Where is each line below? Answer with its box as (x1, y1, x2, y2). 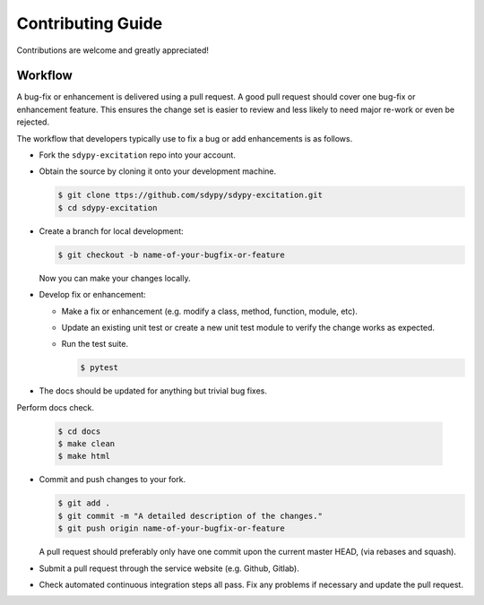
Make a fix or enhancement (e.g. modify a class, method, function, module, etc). (61, 306, 359, 316)
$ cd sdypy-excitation (57, 203, 158, 212)
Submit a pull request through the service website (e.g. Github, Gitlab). (39, 563, 299, 574)
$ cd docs (57, 426, 101, 436)
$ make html (57, 451, 111, 462)
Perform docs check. (16, 402, 94, 412)
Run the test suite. (61, 339, 129, 350)
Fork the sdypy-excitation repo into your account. (39, 150, 237, 160)
